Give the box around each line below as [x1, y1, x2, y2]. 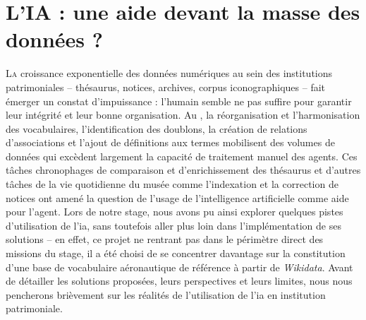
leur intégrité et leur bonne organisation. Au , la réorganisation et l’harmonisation [6, 107, 360, 122]
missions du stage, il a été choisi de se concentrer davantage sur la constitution [6, 246, 346, 261]
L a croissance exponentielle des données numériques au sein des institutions [6, 66, 333, 81]
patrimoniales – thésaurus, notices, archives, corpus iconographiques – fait [6, 79, 326, 94]
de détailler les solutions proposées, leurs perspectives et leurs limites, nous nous [6, 273, 353, 288]
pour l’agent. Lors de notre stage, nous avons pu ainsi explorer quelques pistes [6, 204, 343, 219]
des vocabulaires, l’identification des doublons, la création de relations [6, 121, 307, 136]
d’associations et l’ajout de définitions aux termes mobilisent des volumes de [6, 135, 335, 150]
